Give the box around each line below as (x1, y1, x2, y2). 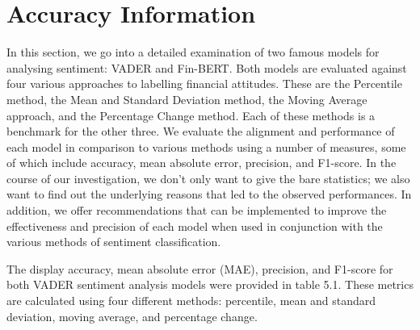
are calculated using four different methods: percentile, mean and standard (6, 292, 376, 309)
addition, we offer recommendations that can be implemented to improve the (6, 202, 387, 219)
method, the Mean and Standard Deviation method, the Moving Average (6, 90, 367, 107)
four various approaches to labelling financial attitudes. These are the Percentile (6, 75, 402, 92)
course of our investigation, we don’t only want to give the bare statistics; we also (6, 169, 410, 186)
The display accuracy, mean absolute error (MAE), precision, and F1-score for (6, 260, 393, 277)
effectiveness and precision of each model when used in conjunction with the (6, 217, 383, 234)
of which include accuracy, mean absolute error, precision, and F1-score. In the (6, 154, 397, 171)
